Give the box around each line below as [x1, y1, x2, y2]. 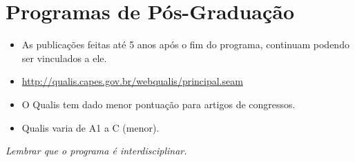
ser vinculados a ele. [21, 50, 107, 65]
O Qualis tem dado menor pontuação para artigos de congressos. [21, 97, 296, 111]
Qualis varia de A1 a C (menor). [21, 120, 160, 134]
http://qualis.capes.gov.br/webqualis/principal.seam [21, 74, 243, 88]
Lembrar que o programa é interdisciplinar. [6, 143, 187, 158]
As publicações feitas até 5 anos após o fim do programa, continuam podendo [21, 37, 349, 52]
